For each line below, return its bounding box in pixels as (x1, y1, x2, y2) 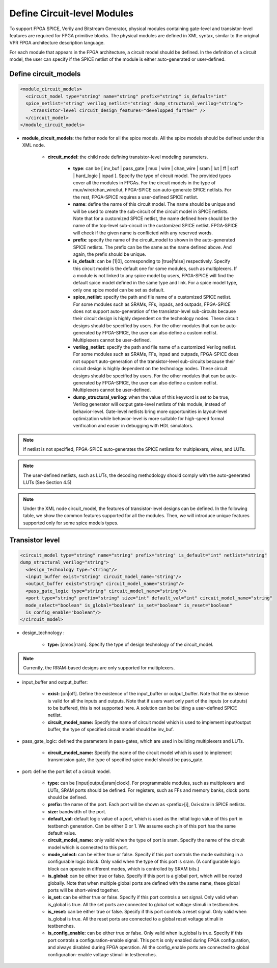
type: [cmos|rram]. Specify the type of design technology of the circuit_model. (47, 641, 214, 647)
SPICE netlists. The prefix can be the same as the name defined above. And (73, 244, 232, 250)
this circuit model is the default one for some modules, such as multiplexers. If (73, 265, 237, 272)
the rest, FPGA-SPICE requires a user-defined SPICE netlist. (73, 194, 199, 200)
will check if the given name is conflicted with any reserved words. (73, 230, 213, 236)
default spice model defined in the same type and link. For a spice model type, (73, 280, 238, 286)
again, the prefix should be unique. (73, 251, 146, 257)
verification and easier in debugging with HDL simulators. (73, 423, 193, 429)
